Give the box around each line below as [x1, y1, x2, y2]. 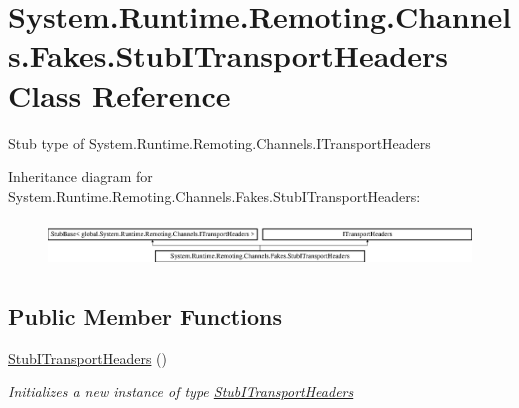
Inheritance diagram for [8, 166, 153, 187]
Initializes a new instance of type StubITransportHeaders [8, 381, 354, 402]
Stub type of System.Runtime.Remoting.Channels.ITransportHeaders [8, 132, 431, 153]
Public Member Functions [8, 300, 282, 331]
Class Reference [8, 74, 231, 115]
